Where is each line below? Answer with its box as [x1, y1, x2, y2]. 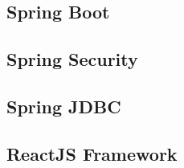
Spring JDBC [6, 93, 121, 118]
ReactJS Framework [6, 141, 178, 166]
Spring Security [6, 47, 138, 72]
